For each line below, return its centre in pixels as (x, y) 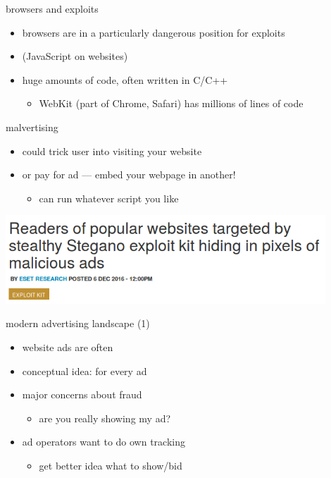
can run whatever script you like (109, 198)
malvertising (32, 127)
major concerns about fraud (82, 394)
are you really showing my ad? (105, 418)
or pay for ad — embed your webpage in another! (129, 174)
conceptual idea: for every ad (85, 370)
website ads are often (68, 347)
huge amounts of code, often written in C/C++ (125, 79)
